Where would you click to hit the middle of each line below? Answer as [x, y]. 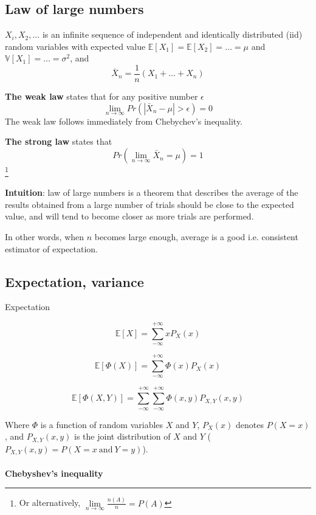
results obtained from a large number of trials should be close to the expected [149, 204]
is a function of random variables [102, 424]
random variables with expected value [75, 46]
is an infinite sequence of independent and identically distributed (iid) [172, 34]
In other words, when [45, 237]
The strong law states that [59, 141]
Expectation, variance [74, 281]
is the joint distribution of [122, 436]
